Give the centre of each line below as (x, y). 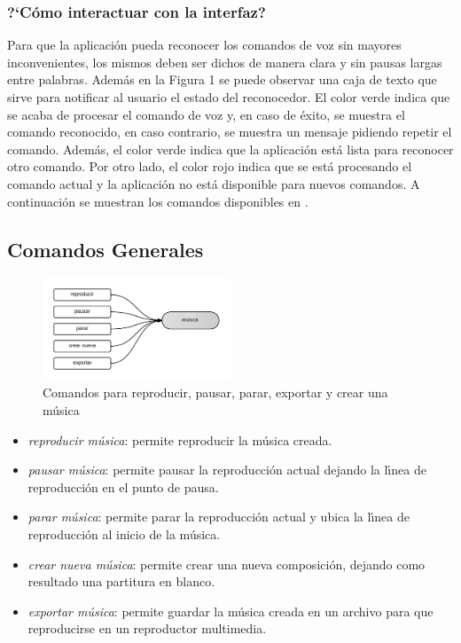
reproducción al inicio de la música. (124, 534)
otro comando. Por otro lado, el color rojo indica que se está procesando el (210, 166)
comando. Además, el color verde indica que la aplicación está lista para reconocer (230, 149)
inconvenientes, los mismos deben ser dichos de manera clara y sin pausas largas (225, 62)
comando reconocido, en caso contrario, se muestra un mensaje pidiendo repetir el (230, 132)
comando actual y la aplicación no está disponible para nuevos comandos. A (214, 183)
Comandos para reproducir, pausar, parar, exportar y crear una (215, 392)
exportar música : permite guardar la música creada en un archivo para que (230, 611)
